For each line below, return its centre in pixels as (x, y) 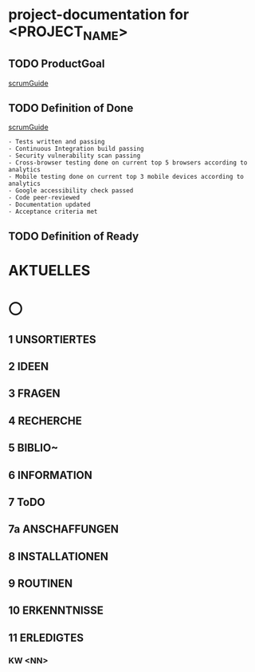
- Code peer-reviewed (44, 198)
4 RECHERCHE (45, 421)
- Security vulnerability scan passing (75, 156)
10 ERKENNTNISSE (56, 611)
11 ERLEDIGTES (46, 637)
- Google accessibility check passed (71, 191)
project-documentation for (99, 15)
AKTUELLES (49, 270)
